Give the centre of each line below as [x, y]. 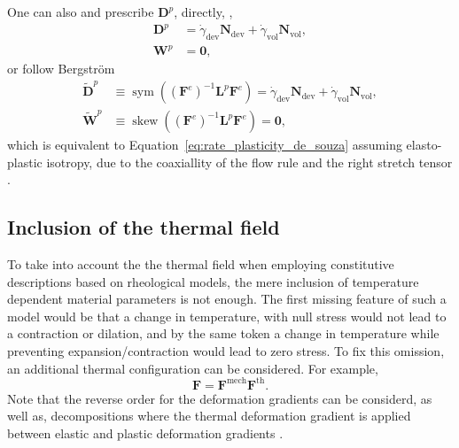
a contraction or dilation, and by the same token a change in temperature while [223, 333]
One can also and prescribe [81, 12]
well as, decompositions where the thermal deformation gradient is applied [209, 416]
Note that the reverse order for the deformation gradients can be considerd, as [220, 398]
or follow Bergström [61, 69]
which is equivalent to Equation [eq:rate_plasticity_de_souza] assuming [205, 145]
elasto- [424, 145]
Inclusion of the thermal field [144, 227]
